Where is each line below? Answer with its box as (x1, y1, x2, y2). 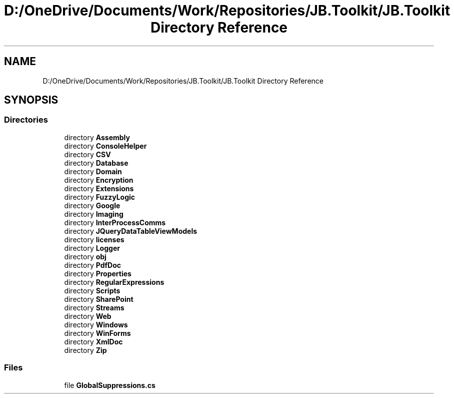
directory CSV (64, 150, 111, 159)
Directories (4, 115, 48, 125)
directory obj (64, 252, 106, 261)
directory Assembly (64, 133, 130, 142)
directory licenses (64, 235, 124, 244)
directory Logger (64, 243, 120, 252)
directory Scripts (64, 286, 120, 295)
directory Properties (64, 269, 131, 278)
